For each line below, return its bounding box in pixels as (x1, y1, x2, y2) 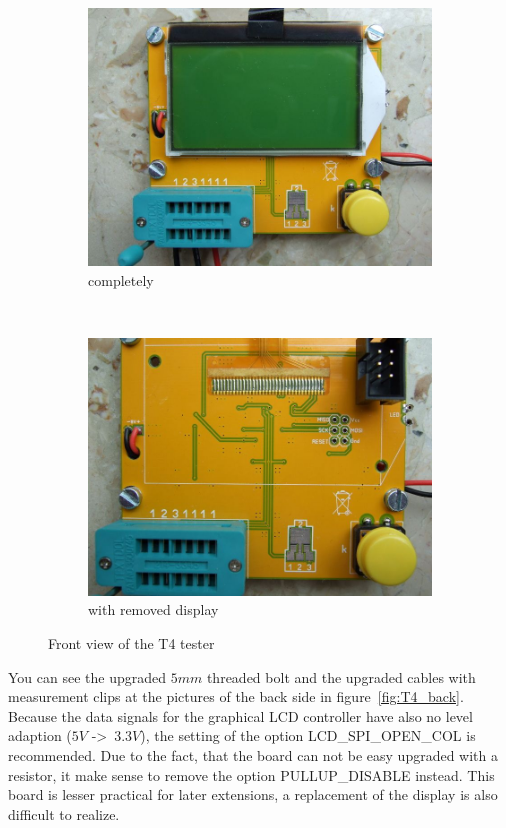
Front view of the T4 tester (48, 632, 215, 653)
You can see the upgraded (8, 666, 167, 687)
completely (88, 269, 154, 290)
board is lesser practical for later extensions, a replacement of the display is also (8, 784, 498, 805)
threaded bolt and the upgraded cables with (206, 666, 476, 687)
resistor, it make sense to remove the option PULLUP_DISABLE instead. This (8, 764, 495, 785)
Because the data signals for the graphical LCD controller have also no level (8, 705, 473, 726)
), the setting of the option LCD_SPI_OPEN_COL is (140, 725, 476, 746)
